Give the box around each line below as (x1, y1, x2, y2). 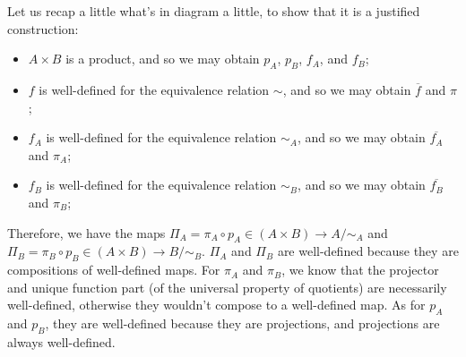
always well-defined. (7, 332, 116, 351)
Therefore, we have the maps (7, 223, 166, 242)
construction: (7, 19, 79, 38)
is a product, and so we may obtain (65, 49, 260, 68)
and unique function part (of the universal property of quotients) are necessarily (7, 277, 447, 296)
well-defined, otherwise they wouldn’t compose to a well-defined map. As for (7, 295, 426, 314)
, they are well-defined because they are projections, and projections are (45, 314, 440, 333)
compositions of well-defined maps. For (7, 260, 220, 279)
